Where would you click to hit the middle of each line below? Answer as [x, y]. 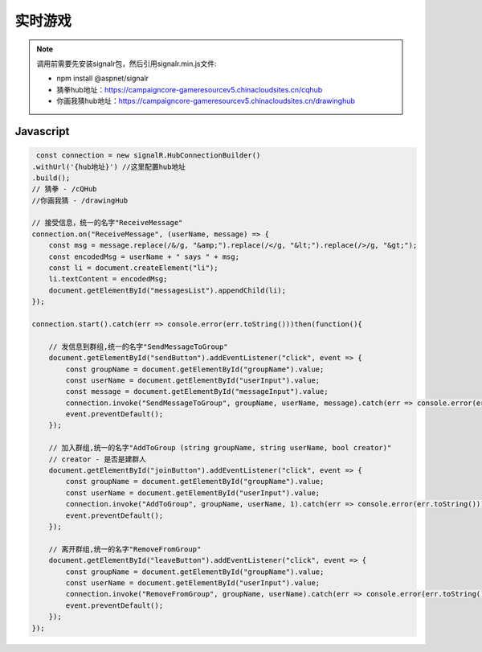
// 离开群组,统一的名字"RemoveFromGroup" [125, 549]
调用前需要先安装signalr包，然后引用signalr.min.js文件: [127, 64]
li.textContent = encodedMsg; [108, 279]
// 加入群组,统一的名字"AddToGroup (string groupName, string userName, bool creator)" [220, 448]
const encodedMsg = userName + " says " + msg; [144, 256]
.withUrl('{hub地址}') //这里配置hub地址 [109, 166]
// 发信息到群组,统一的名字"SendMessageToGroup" [138, 347]
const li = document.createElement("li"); [133, 268]
